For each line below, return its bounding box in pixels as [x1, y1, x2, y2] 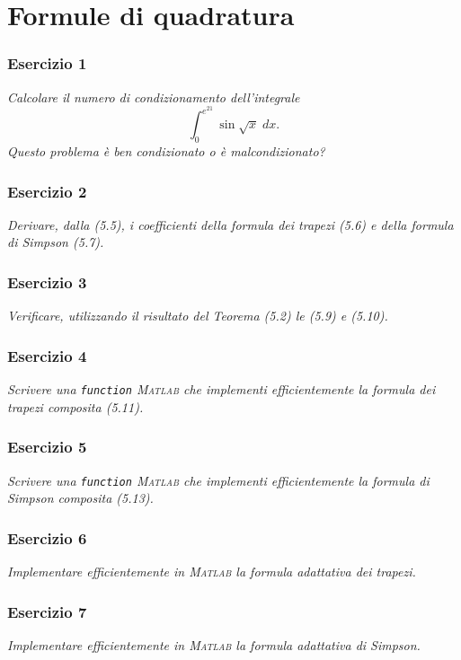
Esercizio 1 [7, 52, 87, 75]
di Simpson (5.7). [7, 233, 104, 251]
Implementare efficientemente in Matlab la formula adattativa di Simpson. [7, 635, 421, 654]
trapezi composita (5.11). [7, 397, 144, 416]
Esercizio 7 [7, 600, 87, 622]
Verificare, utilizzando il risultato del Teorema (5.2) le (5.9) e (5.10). [7, 306, 388, 325]
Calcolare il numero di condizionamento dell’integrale [7, 87, 300, 106]
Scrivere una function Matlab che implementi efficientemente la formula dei [7, 380, 436, 399]
